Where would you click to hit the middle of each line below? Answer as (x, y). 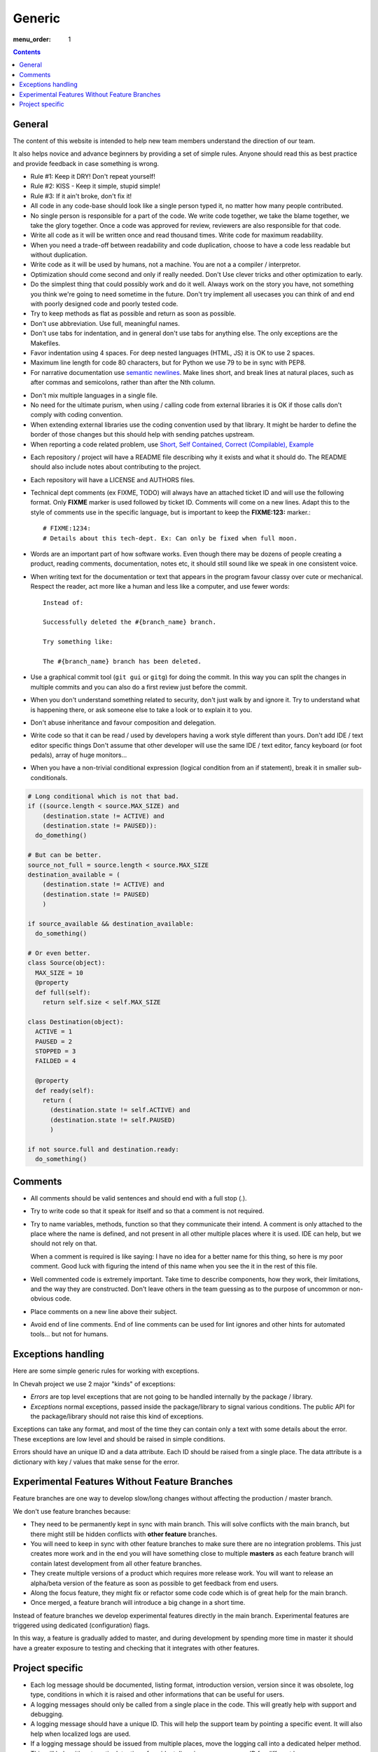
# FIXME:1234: (67, 528)
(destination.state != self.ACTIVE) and (120, 1110)
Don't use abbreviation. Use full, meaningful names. (105, 323)
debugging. (47, 1714)
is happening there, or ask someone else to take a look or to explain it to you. (141, 710)
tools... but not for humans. (69, 1334)
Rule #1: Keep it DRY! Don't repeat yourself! (93, 176)
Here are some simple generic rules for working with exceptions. (106, 1371)
